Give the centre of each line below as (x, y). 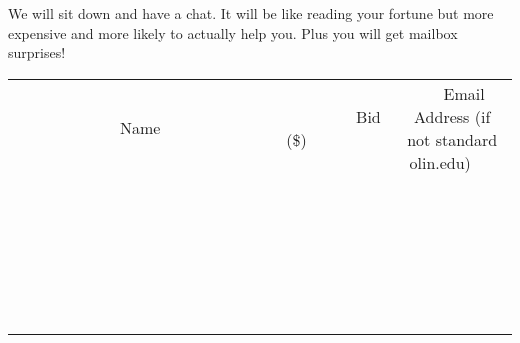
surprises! (37, 52)
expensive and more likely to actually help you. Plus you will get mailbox (233, 32)
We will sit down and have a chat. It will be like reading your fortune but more (251, 13)
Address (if (452, 116)
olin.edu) (440, 162)
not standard (452, 139)
